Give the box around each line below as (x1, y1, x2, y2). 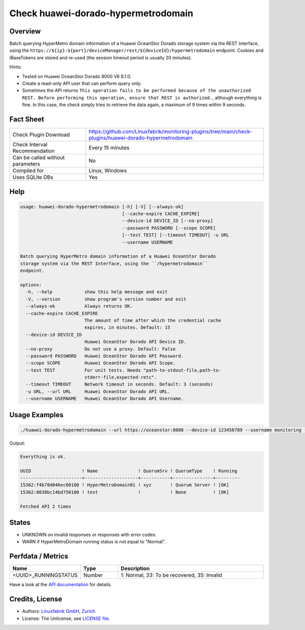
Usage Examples (9, 411, 64, 419)
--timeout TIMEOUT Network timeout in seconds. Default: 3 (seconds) (25, 382, 213, 387)
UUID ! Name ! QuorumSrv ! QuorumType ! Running (20, 468, 237, 474)
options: (20, 282, 42, 288)
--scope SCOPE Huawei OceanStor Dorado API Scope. (25, 360, 176, 366)
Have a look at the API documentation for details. (9, 582, 112, 588)
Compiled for (12, 167, 44, 174)
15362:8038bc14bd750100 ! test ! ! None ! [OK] (20, 489, 230, 495)
